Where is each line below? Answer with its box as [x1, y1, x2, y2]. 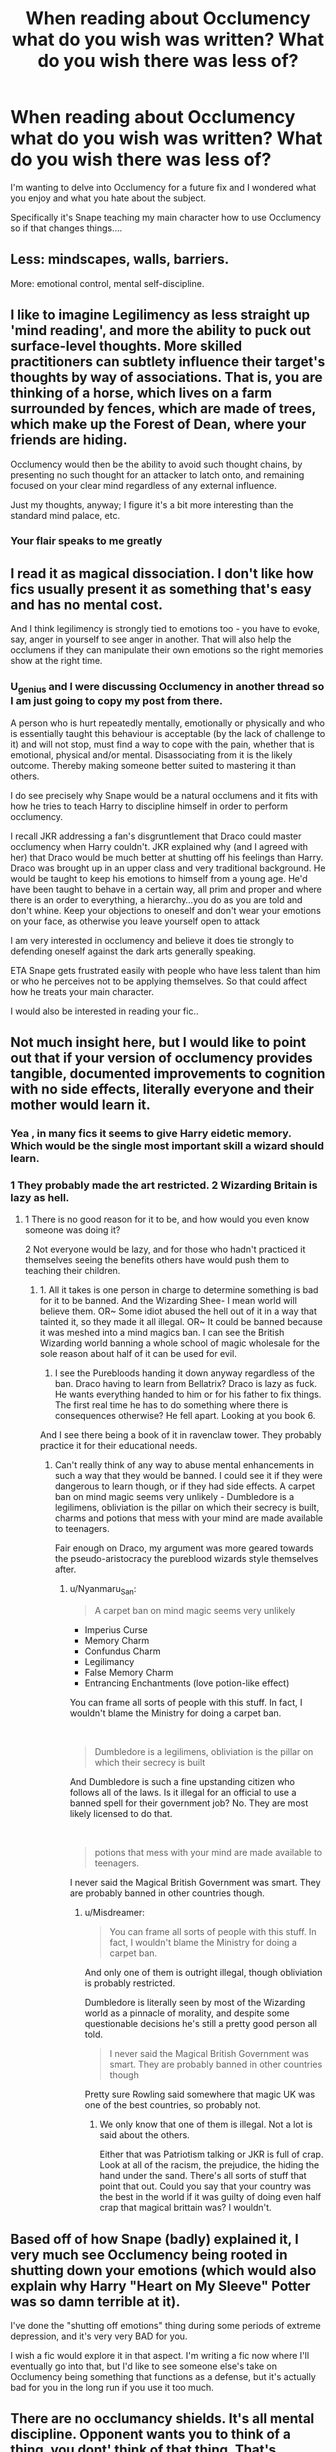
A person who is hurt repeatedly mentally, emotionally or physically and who [10, 717, 325, 729]
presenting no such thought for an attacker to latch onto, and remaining [10, 468, 305, 481]
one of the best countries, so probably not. [84, 2099, 262, 2111]
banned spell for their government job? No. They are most [69, 1797, 309, 1809]
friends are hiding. [10, 432, 128, 449]
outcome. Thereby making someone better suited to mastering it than [10, 759, 297, 771]
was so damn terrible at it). [10, 2293, 181, 2310]
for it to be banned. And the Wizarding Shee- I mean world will [39, 1295, 298, 1307]
